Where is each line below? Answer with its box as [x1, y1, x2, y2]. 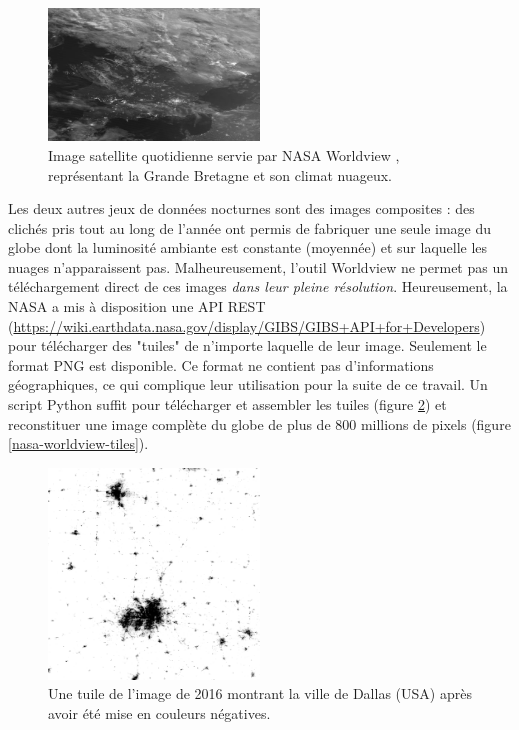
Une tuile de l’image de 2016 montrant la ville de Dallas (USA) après [48, 683, 472, 704]
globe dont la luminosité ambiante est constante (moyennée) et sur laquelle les [8, 237, 488, 258]
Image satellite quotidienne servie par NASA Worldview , [48, 144, 400, 165]
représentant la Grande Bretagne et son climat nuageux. [48, 164, 392, 185]
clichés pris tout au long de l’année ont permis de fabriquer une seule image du [8, 217, 492, 238]
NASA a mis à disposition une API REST [8, 296, 266, 317]
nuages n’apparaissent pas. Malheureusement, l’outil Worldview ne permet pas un [8, 256, 508, 277]
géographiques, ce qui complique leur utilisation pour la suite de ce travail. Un [8, 374, 488, 395]
